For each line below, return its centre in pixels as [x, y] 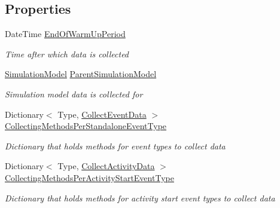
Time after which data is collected [67, 53]
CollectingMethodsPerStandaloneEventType [86, 126]
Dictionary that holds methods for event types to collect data [115, 146]
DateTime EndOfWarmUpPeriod [65, 34]
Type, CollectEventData [102, 114]
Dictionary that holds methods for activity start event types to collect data [140, 198]
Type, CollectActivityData [106, 166]
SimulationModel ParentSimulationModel [81, 74]
